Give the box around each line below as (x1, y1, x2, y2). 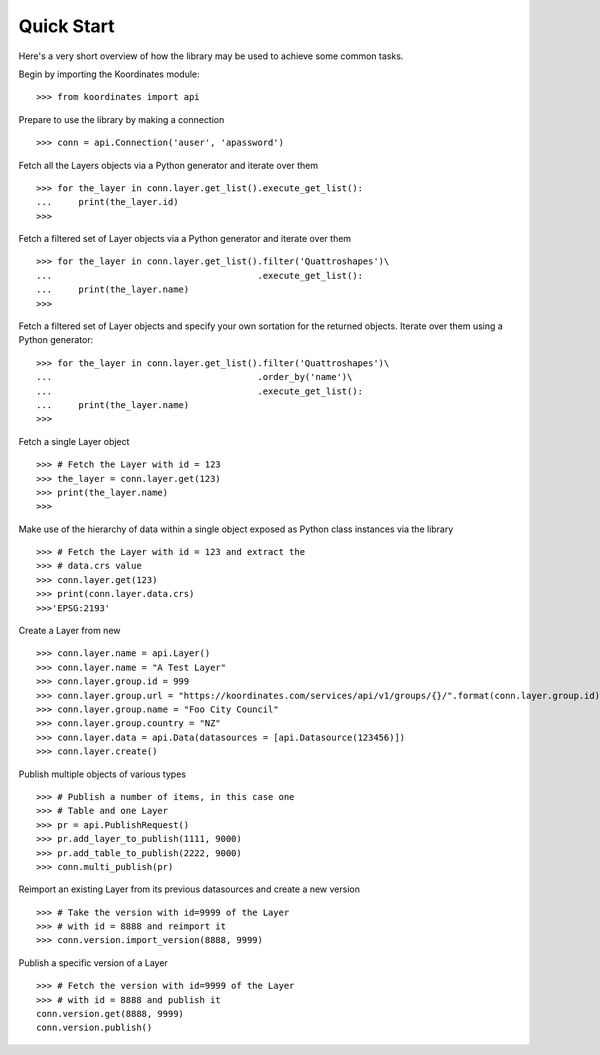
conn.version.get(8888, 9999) (36, 1008, 185, 1020)
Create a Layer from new (18, 625, 121, 637)
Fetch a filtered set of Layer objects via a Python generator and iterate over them (18, 233, 352, 245)
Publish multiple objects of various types (18, 768, 187, 780)
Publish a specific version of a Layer (18, 956, 169, 969)
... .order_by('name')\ (36, 371, 353, 383)
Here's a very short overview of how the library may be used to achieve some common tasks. (18, 50, 404, 62)
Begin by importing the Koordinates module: (18, 68, 200, 80)
